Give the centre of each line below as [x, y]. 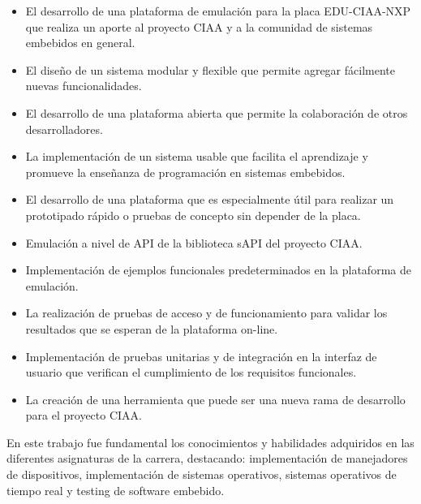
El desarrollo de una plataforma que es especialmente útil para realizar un [210, 199]
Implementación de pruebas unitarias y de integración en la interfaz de [201, 356]
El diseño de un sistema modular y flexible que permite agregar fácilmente [210, 69]
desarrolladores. [64, 129]
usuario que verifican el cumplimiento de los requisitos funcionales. [191, 372]
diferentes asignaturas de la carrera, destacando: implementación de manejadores [207, 458]
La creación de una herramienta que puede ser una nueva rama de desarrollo [215, 399]
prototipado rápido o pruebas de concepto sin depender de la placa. [193, 215]
